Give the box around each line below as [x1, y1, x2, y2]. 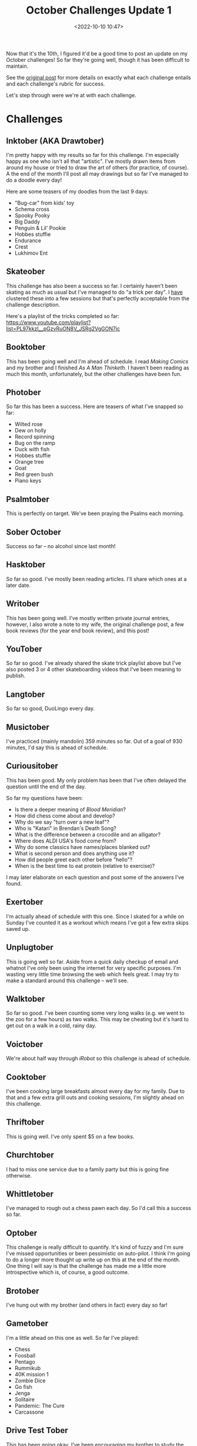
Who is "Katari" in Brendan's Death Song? [14, 824, 116, 832]
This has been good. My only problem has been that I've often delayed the [6, 776, 186, 783]
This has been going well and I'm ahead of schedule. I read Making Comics [6, 358, 189, 365]
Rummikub [14, 1364, 41, 1372]
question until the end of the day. [6, 783, 86, 790]
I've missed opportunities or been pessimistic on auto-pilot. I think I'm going [6, 1250, 191, 1257]
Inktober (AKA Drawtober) [6, 136, 105, 146]
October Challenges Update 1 [26, 4, 172, 17]
